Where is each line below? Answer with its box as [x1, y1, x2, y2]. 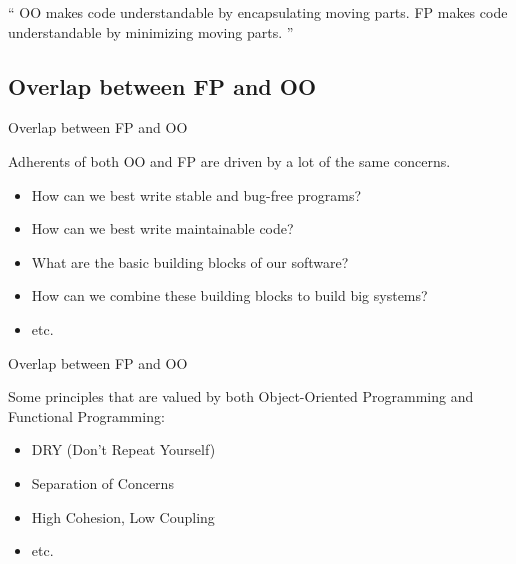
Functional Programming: [8, 405, 165, 426]
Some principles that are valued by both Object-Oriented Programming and [8, 386, 474, 407]
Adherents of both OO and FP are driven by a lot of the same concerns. [8, 150, 451, 171]
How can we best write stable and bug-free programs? [31, 184, 362, 205]
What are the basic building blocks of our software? [31, 251, 349, 272]
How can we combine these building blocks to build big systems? [31, 285, 428, 306]
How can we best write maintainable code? [31, 218, 294, 239]
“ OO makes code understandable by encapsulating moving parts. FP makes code [8, 2, 508, 22]
